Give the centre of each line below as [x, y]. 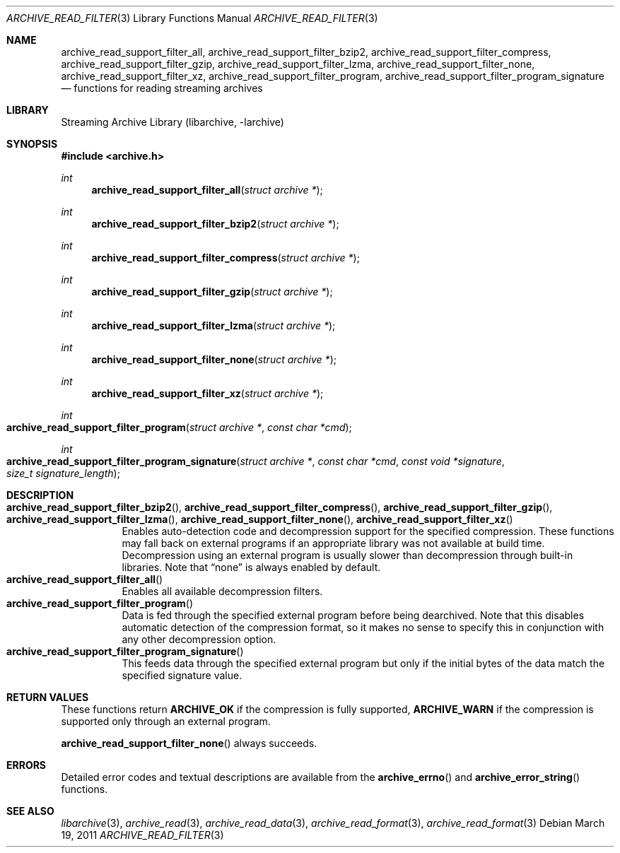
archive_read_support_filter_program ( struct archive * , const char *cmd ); [179, 427]
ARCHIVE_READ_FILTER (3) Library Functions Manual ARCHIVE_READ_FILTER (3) [192, 18]
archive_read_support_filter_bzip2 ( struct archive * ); [215, 224]
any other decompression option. [199, 639]
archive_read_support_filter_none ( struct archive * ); [214, 359]
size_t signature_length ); [63, 473]
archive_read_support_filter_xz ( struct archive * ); [207, 393]
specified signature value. [182, 675]
